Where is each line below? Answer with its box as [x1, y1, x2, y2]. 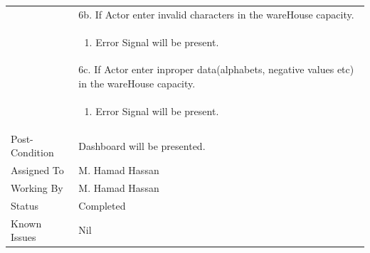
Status [11, 198, 38, 212]
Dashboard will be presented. [78, 138, 206, 153]
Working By [11, 181, 63, 195]
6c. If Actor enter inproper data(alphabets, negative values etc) [78, 62, 354, 77]
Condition [11, 145, 54, 160]
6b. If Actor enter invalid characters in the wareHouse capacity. [78, 6, 354, 21]
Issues [11, 230, 36, 244]
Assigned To [11, 163, 64, 178]
